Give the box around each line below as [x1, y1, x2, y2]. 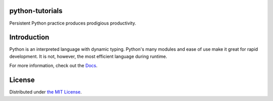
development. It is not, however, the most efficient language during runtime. [9, 53, 167, 59]
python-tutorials [9, 7, 63, 15]
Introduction [9, 33, 50, 42]
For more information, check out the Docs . [9, 63, 98, 69]
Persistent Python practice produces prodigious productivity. [9, 20, 136, 26]
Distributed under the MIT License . [9, 89, 82, 95]
